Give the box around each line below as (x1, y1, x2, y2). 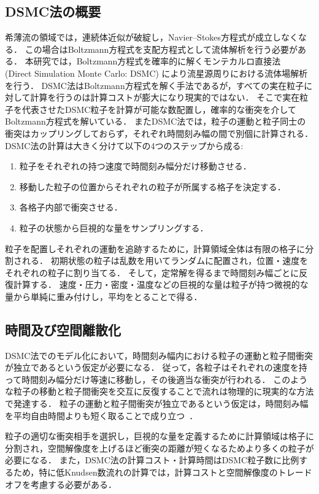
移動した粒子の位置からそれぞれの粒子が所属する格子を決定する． (19, 180, 286, 193)
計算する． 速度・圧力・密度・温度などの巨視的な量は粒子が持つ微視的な (13, 278, 309, 291)
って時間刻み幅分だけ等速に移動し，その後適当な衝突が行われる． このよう (5, 372, 308, 385)
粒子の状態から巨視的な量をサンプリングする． (19, 221, 209, 234)
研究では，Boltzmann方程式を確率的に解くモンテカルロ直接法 (33, 55, 281, 68)
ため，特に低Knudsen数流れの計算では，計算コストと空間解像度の (13, 466, 278, 479)
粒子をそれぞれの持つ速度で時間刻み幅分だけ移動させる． (19, 160, 252, 172)
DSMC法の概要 (5, 2, 101, 21)
